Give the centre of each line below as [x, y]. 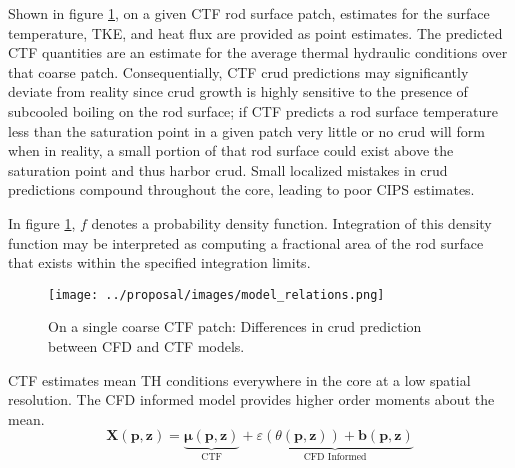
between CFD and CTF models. [146, 345]
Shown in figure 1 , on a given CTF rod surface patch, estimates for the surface [249, 13]
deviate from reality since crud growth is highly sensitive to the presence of [238, 91]
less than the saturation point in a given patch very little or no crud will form [246, 130]
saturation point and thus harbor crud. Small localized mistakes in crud [228, 169]
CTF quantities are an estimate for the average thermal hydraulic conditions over [258, 52]
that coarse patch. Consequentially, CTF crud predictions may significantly [238, 71]
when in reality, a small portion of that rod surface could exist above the [231, 150]
